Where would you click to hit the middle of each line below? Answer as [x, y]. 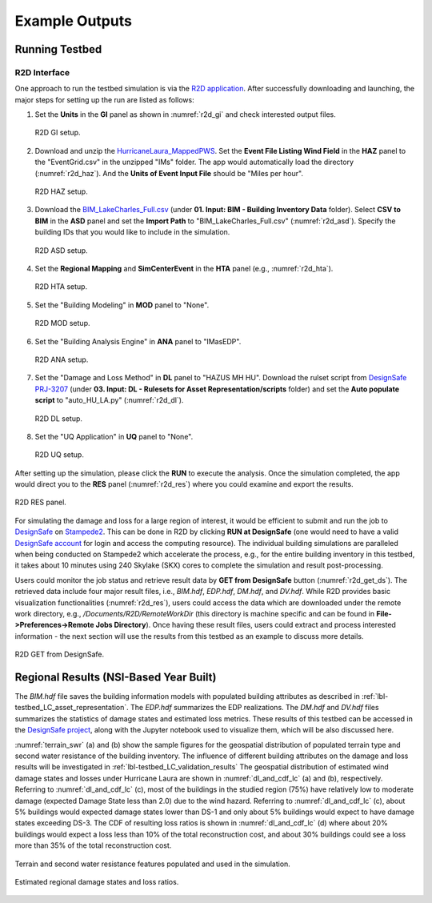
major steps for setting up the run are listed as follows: [105, 99]
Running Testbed [58, 49]
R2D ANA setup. [62, 359]
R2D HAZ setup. [61, 191]
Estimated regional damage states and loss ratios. [97, 881]
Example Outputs [73, 21]
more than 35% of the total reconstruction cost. [93, 845]
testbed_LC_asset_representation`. [72, 708]
